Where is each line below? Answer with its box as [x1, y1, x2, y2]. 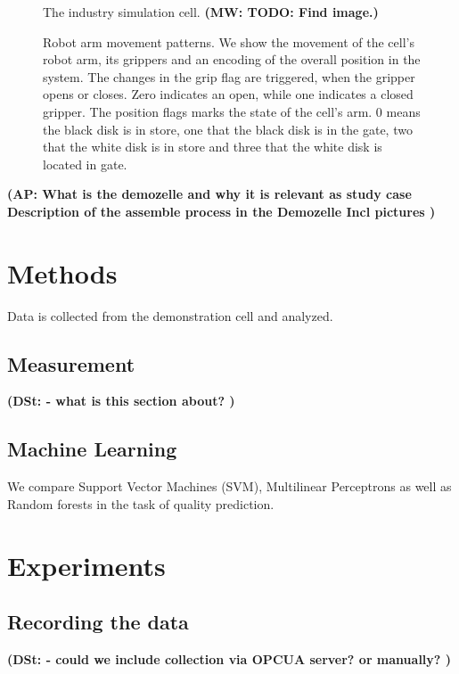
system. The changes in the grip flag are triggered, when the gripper [43, 67, 415, 86]
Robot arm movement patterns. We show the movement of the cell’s [43, 32, 414, 51]
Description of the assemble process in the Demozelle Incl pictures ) [7, 201, 436, 220]
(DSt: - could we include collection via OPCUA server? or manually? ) [7, 650, 452, 669]
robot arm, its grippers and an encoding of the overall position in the [43, 50, 421, 69]
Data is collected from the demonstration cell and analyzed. [7, 306, 333, 325]
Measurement [7, 349, 135, 377]
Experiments [7, 547, 166, 583]
